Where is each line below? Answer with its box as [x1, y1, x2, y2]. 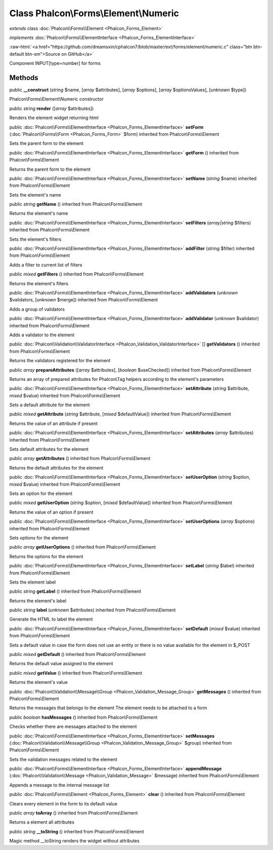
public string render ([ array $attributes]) [9, 105, 94, 111]
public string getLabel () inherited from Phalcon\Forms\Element [9, 588, 142, 595]
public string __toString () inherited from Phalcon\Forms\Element [9, 828, 144, 834]
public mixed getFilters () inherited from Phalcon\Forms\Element [9, 271, 144, 277]
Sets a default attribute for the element [9, 402, 90, 408]
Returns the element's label [9, 598, 67, 604]
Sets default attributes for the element [9, 446, 88, 452]
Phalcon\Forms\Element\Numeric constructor [9, 96, 104, 102]
